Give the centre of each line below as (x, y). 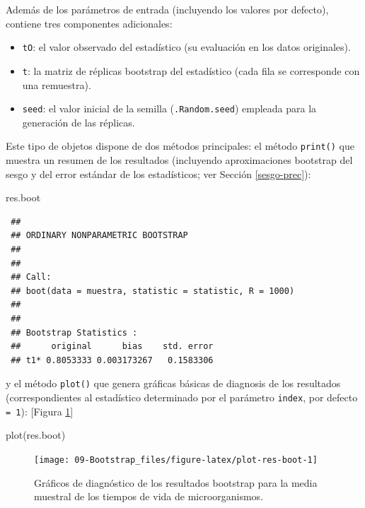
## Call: (31, 277)
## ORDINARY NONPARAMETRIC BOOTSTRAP (99, 236)
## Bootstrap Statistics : (74, 332)
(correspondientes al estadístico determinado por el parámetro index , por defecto (182, 397)
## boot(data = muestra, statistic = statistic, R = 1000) (153, 291)
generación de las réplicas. (79, 122)
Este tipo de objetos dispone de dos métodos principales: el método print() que (180, 146)
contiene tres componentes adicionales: (89, 23)
